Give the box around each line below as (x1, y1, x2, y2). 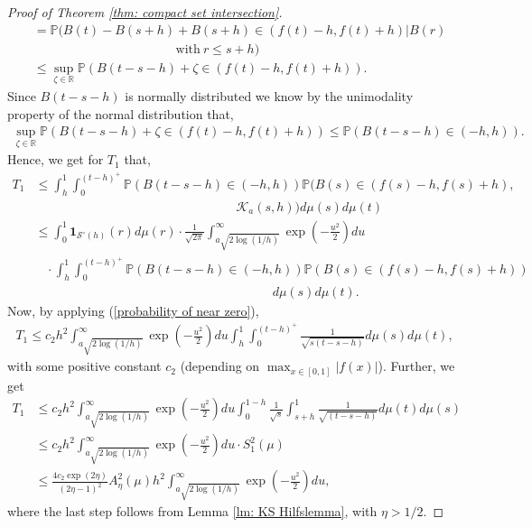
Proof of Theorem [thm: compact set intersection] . (7, 3, 283, 21)
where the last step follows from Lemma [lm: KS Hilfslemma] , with (7, 502, 378, 521)
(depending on (180, 356, 260, 375)
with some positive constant (7, 356, 162, 375)
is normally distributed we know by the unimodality (125, 86, 414, 105)
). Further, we (378, 356, 455, 375)
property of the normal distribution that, (7, 104, 234, 123)
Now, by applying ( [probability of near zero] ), (7, 300, 259, 319)
